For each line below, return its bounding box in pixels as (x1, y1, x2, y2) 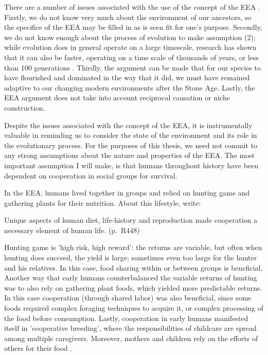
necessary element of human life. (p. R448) (4, 224, 140, 235)
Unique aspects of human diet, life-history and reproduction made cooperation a (4, 215, 257, 225)
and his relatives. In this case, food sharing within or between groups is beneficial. (4, 262, 263, 273)
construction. (4, 102, 45, 113)
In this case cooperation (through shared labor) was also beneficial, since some (4, 292, 252, 303)
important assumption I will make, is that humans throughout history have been (4, 159, 259, 170)
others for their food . (4, 343, 73, 353)
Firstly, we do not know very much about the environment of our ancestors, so (4, 11, 252, 22)
